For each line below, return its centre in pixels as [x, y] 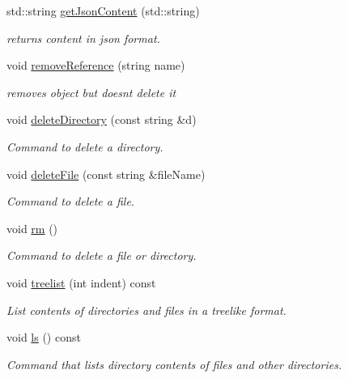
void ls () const [44, 337]
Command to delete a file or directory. [102, 255]
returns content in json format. [83, 38]
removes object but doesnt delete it [91, 92]
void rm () [32, 228]
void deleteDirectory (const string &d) [102, 119]
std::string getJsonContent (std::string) [103, 11]
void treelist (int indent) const [81, 282]
